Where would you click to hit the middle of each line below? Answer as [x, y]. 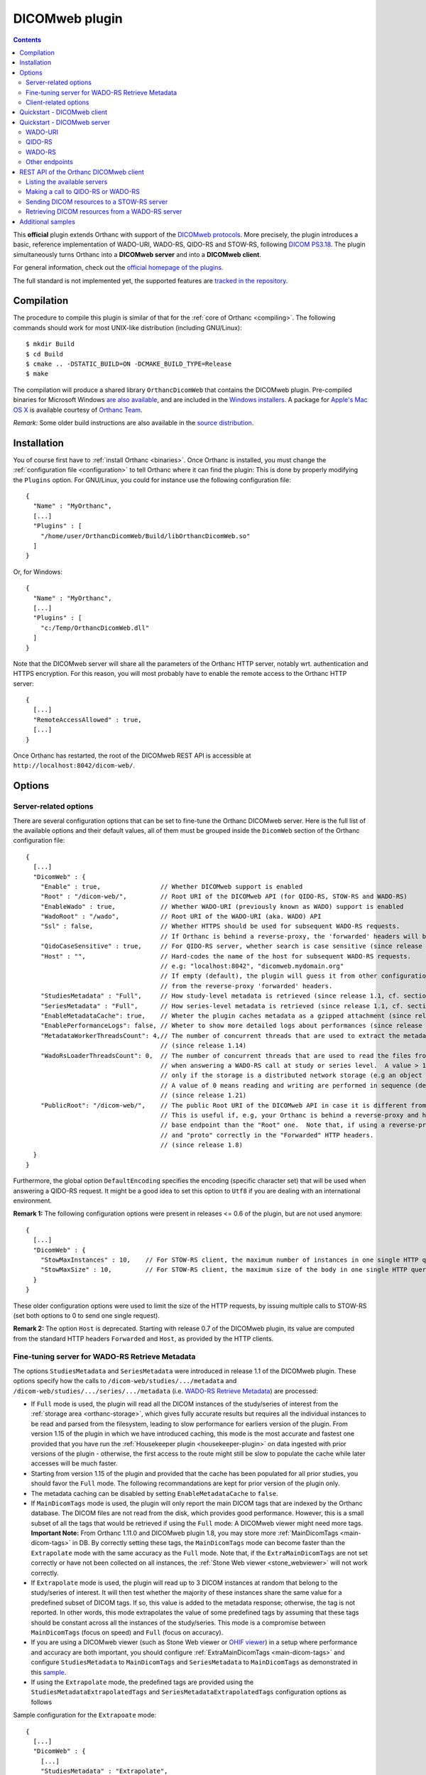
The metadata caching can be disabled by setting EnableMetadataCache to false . [154, 1493]
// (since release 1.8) [201, 1145]
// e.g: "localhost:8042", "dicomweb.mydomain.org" [252, 966]
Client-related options [58, 102]
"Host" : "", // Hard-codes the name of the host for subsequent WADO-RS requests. [226, 956]
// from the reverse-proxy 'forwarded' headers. [246, 986]
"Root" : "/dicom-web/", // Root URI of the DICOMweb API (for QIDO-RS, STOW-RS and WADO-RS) [224, 897]
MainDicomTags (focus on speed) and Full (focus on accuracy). [127, 1632]
